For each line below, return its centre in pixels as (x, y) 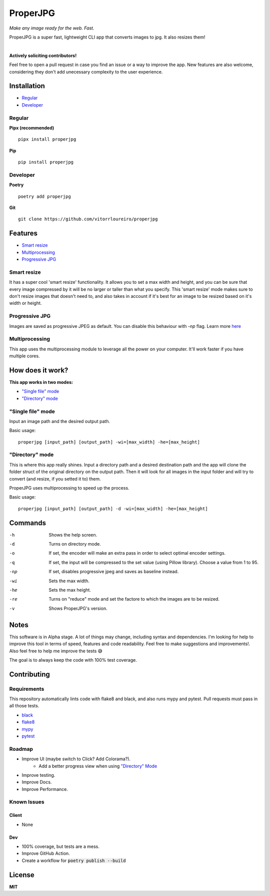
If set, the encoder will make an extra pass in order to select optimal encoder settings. (137, 553)
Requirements (27, 689)
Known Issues (27, 802)
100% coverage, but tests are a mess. (60, 846)
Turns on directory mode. (75, 544)
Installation (27, 86)
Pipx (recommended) (32, 128)
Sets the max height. (70, 590)
